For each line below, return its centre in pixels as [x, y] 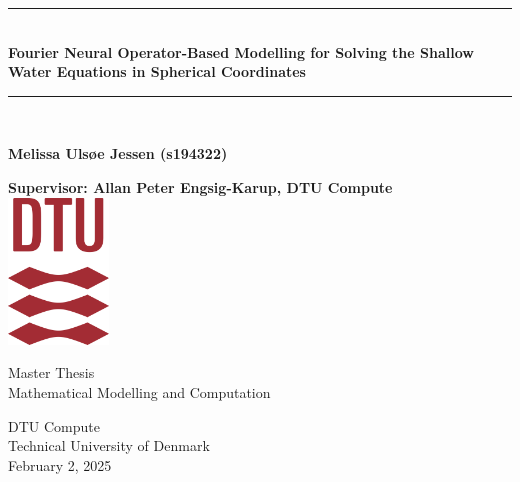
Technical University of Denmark [109, 445]
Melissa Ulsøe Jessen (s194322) [118, 153]
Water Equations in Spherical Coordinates [157, 71]
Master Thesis [51, 372]
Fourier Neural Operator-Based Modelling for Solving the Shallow [241, 51]
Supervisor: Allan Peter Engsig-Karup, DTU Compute [200, 186]
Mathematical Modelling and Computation [139, 391]
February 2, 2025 [60, 464]
